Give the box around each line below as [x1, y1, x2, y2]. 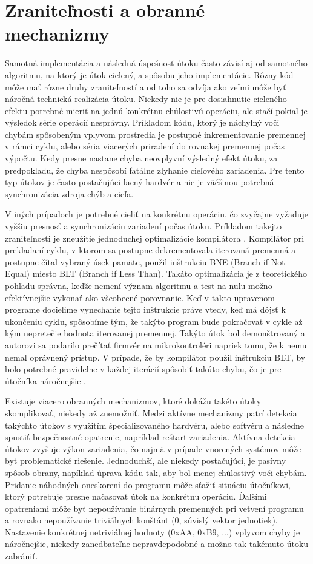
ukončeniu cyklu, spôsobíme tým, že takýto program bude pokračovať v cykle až [5, 314, 303, 327]
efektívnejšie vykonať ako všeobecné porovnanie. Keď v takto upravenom [5, 291, 275, 304]
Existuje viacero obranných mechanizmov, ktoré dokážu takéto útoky [5, 395, 262, 407]
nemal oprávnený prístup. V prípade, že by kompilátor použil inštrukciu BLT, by [5, 350, 306, 363]
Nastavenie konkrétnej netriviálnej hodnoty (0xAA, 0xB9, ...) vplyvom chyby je [5, 525, 300, 538]
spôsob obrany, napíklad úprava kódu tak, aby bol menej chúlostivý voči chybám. [5, 466, 307, 478]
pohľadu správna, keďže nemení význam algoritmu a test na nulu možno [5, 279, 272, 291]
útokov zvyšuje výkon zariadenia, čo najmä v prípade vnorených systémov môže [5, 442, 301, 455]
